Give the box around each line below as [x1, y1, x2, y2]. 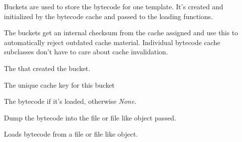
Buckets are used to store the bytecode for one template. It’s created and [4, 1, 223, 11]
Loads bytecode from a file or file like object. [4, 129, 138, 139]
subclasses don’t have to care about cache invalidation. [4, 47, 168, 57]
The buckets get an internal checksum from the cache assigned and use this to [4, 27, 238, 38]
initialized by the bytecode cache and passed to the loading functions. [4, 11, 213, 21]
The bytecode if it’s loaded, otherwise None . [4, 96, 137, 106]
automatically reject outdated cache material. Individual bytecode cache [4, 37, 220, 47]
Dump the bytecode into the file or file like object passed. [4, 112, 176, 122]
